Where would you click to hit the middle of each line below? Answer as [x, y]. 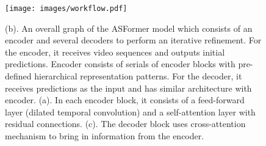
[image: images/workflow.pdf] [66, 9]
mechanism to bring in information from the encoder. [105, 136]
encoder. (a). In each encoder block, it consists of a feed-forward [125, 100]
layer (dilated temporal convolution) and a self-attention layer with [130, 111]
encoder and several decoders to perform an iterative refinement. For [133, 40]
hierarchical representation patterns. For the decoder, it [138, 76]
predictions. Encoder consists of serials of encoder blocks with [120, 64]
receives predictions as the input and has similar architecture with [128, 88]
